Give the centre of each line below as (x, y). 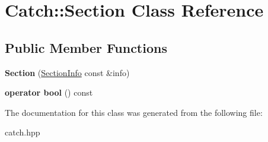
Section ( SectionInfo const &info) (67, 72)
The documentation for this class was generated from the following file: (134, 112)
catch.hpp (23, 132)
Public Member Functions (86, 47)
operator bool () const (49, 92)
